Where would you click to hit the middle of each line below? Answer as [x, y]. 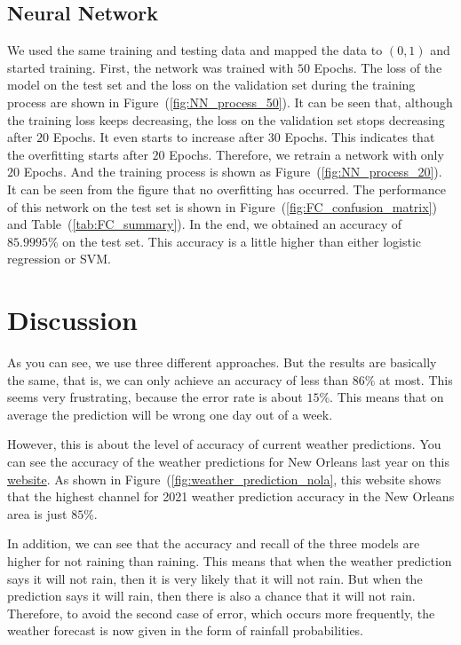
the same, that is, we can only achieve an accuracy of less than [178, 379]
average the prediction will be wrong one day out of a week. [170, 414]
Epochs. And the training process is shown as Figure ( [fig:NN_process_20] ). [233, 172]
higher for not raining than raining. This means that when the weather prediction [230, 560]
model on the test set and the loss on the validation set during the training [211, 85]
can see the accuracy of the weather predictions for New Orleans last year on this [228, 462]
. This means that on [387, 397]
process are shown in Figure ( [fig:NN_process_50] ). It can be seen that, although [230, 102]
